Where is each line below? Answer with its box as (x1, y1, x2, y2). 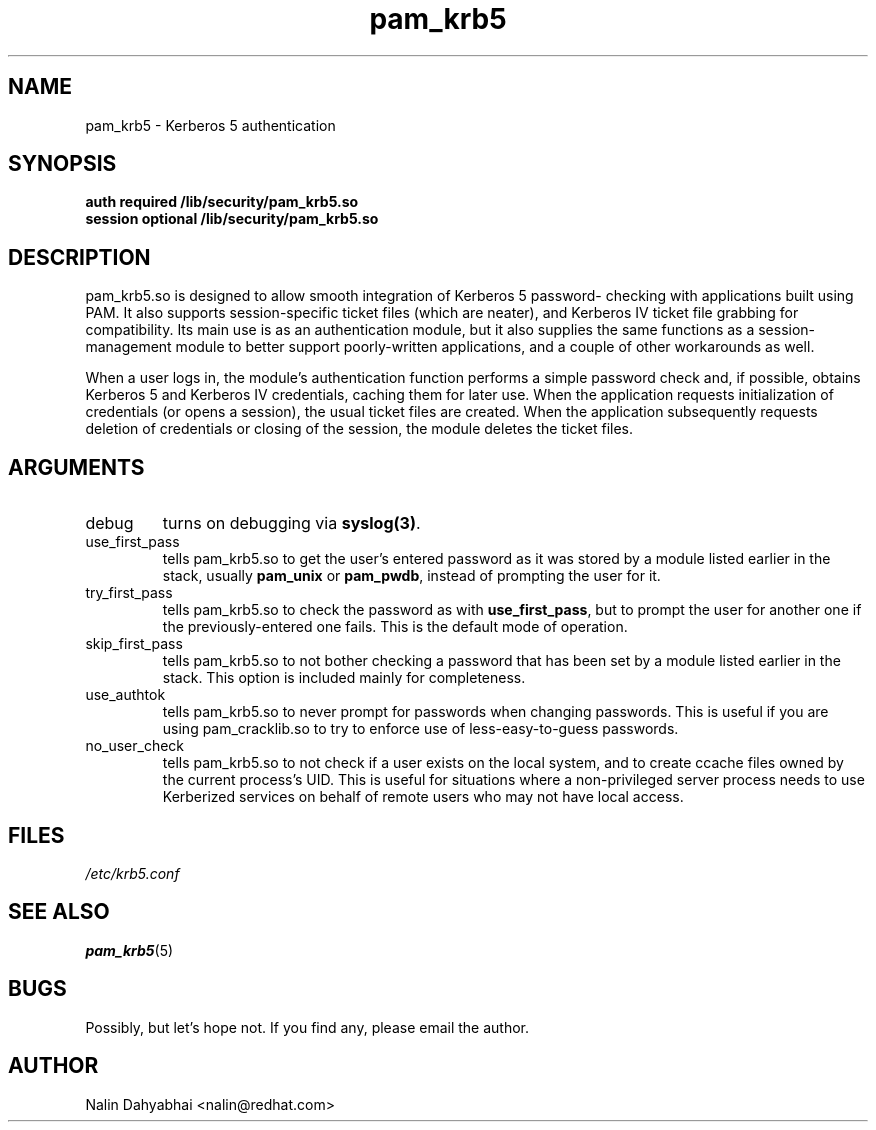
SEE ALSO (8, 899, 110, 925)
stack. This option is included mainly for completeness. (162, 669, 526, 687)
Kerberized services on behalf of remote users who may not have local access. (162, 788, 684, 806)
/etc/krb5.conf (85, 864, 180, 882)
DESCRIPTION (8, 244, 151, 270)
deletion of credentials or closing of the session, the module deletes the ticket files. (85, 420, 634, 438)
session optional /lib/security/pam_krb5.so (85, 210, 379, 228)
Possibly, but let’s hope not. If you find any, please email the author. (85, 1018, 530, 1036)
